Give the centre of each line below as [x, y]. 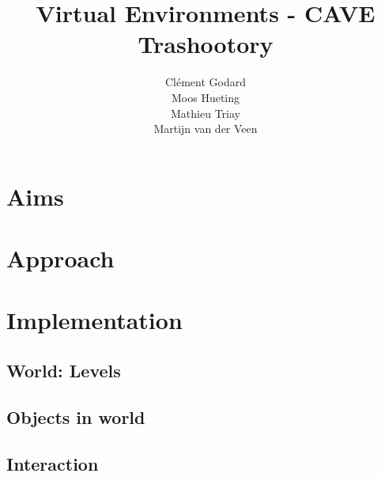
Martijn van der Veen [206, 129]
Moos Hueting [206, 97]
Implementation [94, 320]
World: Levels [64, 371]
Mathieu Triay [206, 113]
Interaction [53, 463]
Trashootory [206, 44]
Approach [60, 258]
